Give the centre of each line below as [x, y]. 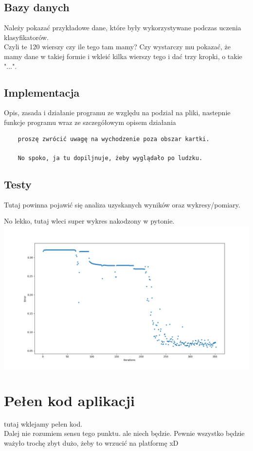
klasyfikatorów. [26, 37]
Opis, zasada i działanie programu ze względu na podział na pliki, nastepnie [117, 113]
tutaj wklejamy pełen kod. [43, 423]
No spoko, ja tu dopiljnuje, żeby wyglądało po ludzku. [110, 158]
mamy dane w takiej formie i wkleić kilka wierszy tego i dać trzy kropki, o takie [123, 56]
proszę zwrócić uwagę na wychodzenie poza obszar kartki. [114, 139]
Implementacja [42, 92]
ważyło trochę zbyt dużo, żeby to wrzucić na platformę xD [91, 442]
